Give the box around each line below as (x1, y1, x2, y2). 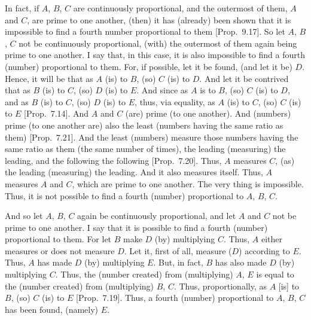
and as (5, 95, 29, 108)
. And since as (136, 84, 188, 96)
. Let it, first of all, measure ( (124, 244, 232, 257)
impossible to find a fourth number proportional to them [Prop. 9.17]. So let (5, 25, 285, 38)
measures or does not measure (5, 244, 115, 257)
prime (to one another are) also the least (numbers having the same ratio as (5, 118, 283, 131)
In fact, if (5, 2, 39, 14)
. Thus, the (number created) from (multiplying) (55, 268, 233, 281)
